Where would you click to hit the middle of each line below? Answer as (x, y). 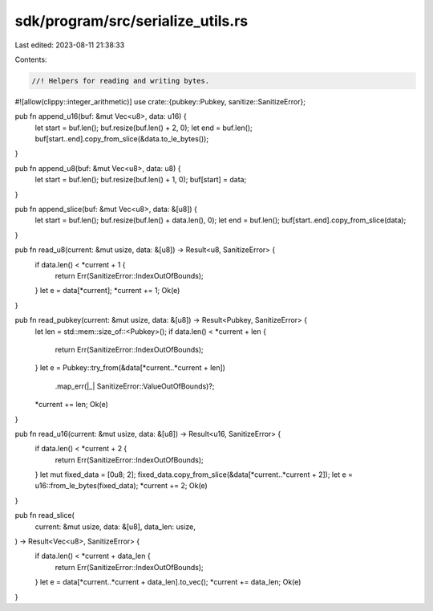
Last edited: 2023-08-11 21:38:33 (70, 45)
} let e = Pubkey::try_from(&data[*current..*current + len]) (130, 368)
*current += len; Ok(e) (71, 405)
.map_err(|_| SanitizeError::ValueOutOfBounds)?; (135, 386)
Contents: (31, 59)
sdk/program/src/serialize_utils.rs (132, 21)
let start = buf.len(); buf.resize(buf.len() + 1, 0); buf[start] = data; (141, 180)
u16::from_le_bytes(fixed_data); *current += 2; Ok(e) (121, 486)
